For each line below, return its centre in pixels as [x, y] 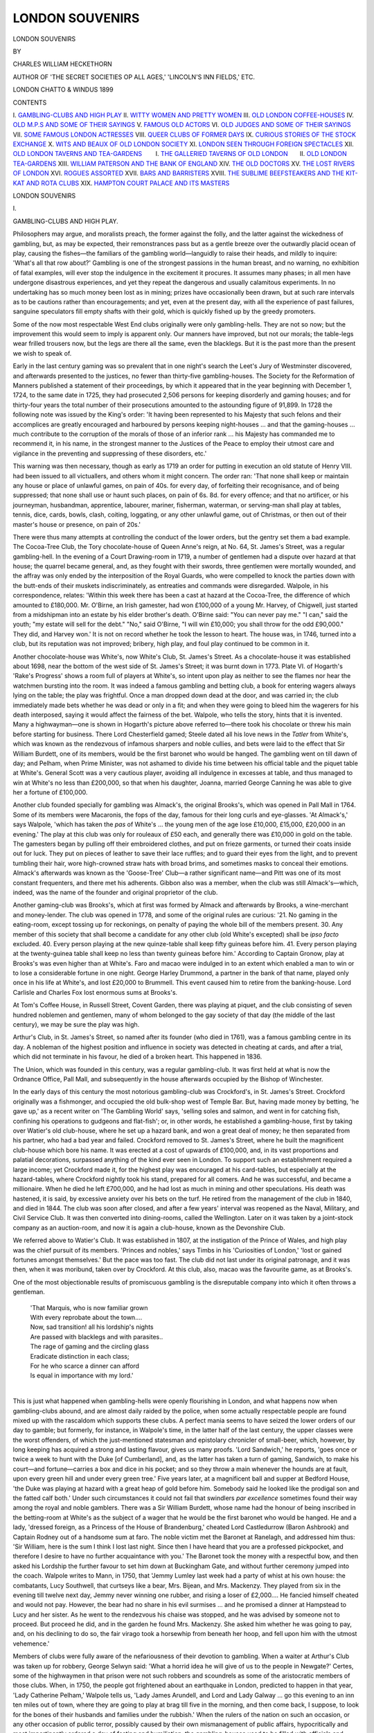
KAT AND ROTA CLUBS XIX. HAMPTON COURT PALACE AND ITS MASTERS [121, 183]
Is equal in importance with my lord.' [82, 1375]
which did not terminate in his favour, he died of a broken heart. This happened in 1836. [137, 1056]
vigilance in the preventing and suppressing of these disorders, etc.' [110, 453]
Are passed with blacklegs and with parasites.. [97, 1336]
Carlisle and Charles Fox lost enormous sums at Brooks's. [95, 992]
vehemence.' [31, 1644]
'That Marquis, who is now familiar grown [89, 1307]
